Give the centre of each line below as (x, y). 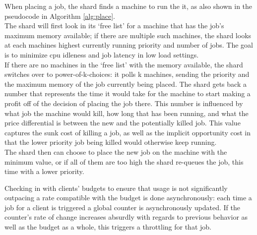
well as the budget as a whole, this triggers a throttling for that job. (108, 227)
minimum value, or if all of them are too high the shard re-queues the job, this (124, 161)
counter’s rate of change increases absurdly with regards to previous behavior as (126, 217)
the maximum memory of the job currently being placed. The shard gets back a (126, 84)
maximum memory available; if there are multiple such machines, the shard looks (128, 35)
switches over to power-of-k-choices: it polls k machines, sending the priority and (127, 74)
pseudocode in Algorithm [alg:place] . (60, 16)
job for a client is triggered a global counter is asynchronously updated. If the (122, 207)
